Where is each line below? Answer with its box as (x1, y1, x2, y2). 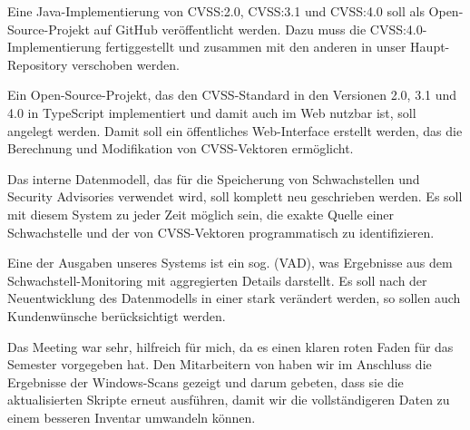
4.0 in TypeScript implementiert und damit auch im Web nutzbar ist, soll (7, 103, 416, 122)
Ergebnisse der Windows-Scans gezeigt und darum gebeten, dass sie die (7, 372, 404, 391)
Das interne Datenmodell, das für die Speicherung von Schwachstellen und (7, 169, 420, 188)
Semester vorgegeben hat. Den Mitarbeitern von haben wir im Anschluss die (7, 355, 432, 374)
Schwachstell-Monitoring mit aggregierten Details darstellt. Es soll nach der (7, 270, 427, 289)
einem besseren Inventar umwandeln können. (7, 407, 256, 426)
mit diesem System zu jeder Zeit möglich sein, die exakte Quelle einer (7, 204, 395, 223)
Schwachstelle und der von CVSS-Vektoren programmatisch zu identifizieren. (7, 222, 435, 241)
